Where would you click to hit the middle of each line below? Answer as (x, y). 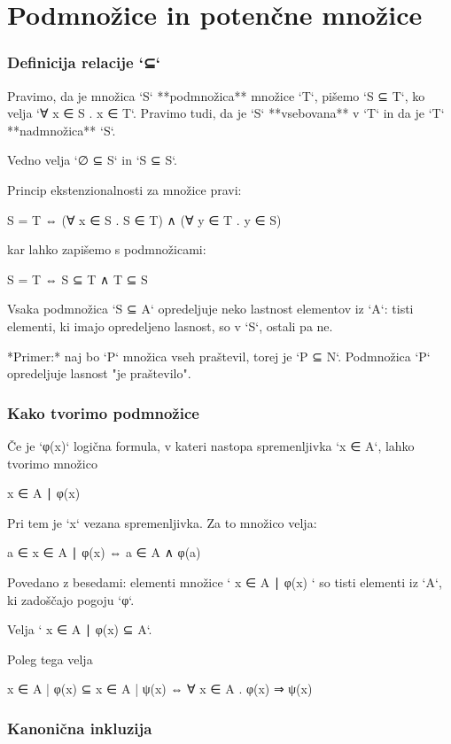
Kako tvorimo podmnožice (103, 412)
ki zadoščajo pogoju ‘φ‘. (71, 599)
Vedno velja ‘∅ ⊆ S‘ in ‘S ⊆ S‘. (93, 160)
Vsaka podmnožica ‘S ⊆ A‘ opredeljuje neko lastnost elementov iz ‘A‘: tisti (210, 309)
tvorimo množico (52, 463)
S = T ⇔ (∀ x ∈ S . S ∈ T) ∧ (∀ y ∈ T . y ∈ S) (144, 219)
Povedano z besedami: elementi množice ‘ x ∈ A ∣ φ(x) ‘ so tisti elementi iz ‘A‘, (225, 581)
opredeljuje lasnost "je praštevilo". (99, 373)
